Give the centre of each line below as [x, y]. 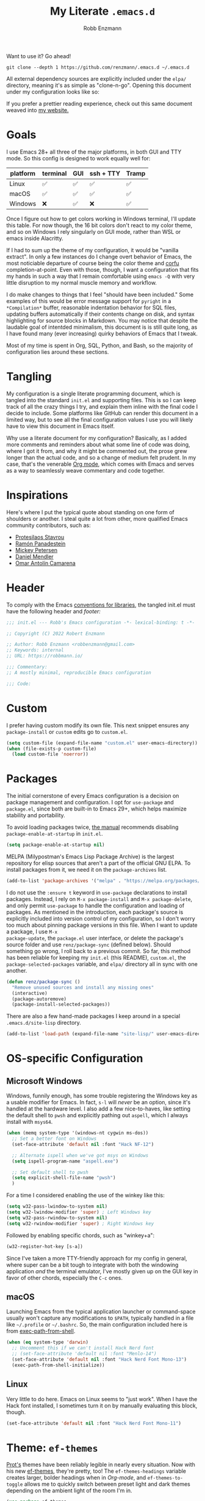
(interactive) [30, 993]
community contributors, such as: [49, 525]
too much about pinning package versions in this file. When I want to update [102, 925]
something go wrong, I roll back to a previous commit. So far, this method [99, 951]
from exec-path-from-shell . [41, 1331]
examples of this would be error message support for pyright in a [89, 301]
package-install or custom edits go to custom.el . [67, 732]
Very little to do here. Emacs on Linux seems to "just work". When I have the [102, 1399]
